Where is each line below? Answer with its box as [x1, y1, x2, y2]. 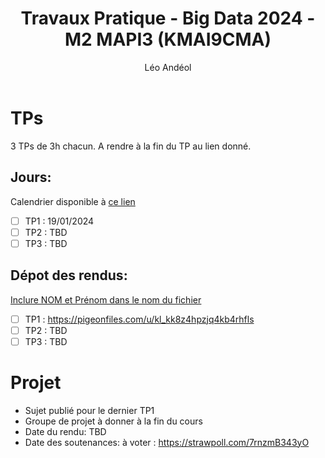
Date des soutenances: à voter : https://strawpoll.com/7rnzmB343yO [24, 436, 310, 448]
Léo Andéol [144, 61, 192, 73]
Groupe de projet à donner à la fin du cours [24, 415, 203, 427]
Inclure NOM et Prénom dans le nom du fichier [10, 293, 202, 306]
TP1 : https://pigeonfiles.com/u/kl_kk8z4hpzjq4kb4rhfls [24, 313, 255, 325]
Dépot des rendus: [10, 267, 128, 284]
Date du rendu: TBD [24, 425, 107, 437]
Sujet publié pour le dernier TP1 [24, 404, 155, 416]
